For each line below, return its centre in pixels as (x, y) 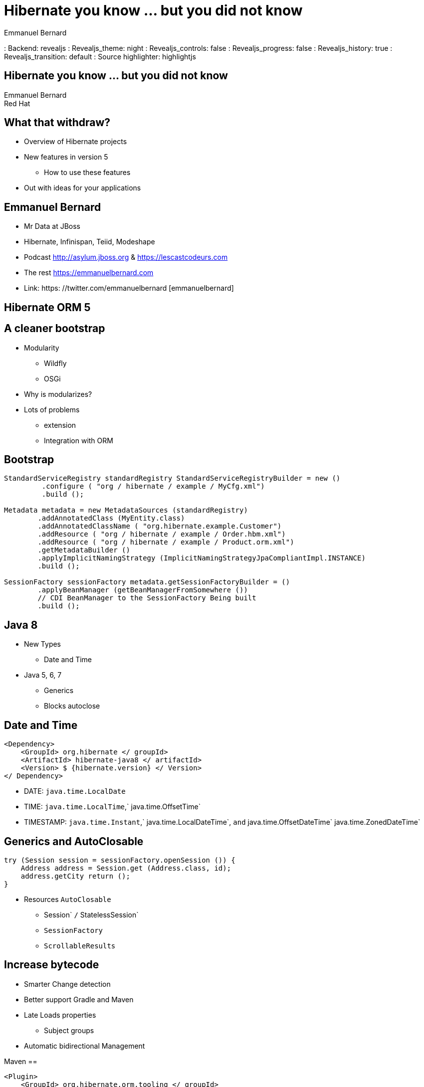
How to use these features (87, 173)
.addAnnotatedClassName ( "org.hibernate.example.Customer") (160, 526)
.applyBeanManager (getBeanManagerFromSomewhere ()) (143, 590)
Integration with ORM (79, 440)
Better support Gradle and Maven (79, 999)
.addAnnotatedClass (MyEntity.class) (111, 518)
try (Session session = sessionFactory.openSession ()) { (120, 860)
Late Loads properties (60, 1015)
